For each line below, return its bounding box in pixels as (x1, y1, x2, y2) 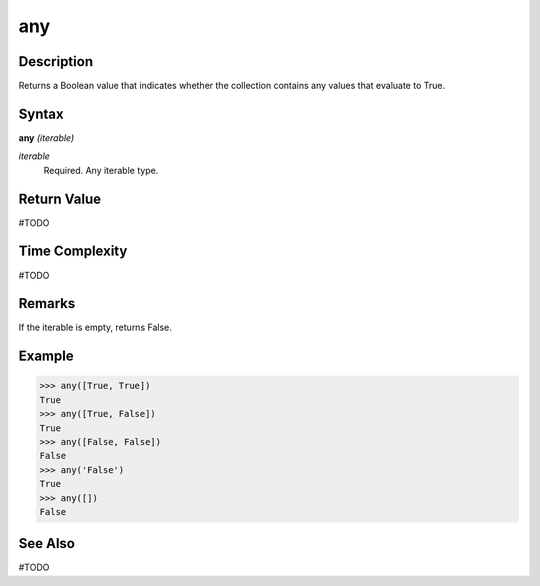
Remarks (18, 295, 76, 312)
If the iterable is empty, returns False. (18, 321, 172, 334)
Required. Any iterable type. (43, 164, 159, 176)
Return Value (18, 190, 102, 207)
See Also (18, 535, 75, 552)
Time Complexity (18, 243, 128, 260)
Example (18, 348, 74, 365)
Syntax (18, 105, 64, 122)
